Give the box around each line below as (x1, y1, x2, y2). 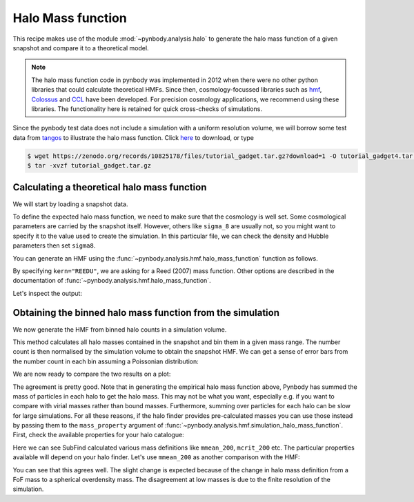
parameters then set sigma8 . (12, 241, 96, 250)
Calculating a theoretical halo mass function (12, 181, 207, 193)
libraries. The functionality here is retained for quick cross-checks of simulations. (31, 104, 262, 113)
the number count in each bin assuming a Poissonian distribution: (12, 357, 199, 365)
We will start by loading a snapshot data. (12, 200, 128, 208)
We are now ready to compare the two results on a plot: (12, 370, 171, 379)
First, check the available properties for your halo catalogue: (12, 431, 184, 439)
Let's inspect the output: (12, 289, 83, 297)
